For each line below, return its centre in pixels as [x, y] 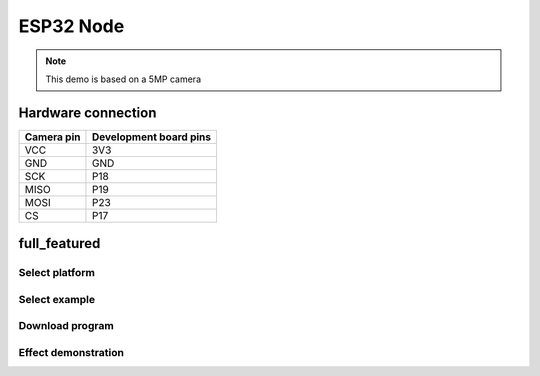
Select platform [56, 273]
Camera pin [52, 137]
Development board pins [151, 137]
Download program [66, 326]
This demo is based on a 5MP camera [123, 79]
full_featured [59, 243]
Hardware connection [87, 112]
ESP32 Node [71, 26]
